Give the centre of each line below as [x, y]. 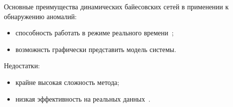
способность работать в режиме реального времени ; [94, 33]
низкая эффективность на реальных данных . [83, 98]
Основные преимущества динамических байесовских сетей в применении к [116, 6]
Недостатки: [22, 66]
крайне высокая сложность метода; [67, 82]
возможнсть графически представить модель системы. [96, 49]
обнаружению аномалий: [40, 16]
